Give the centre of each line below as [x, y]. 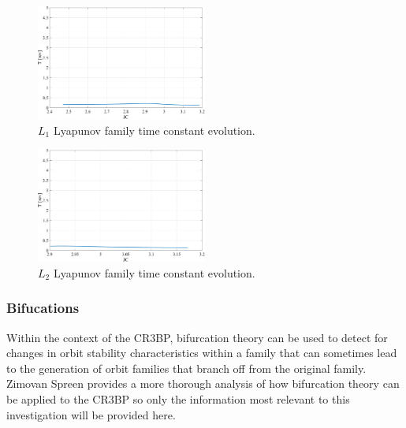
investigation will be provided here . [91, 414]
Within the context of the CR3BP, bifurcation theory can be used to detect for [197, 337]
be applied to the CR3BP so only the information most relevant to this [178, 398]
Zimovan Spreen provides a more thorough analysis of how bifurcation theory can [203, 383]
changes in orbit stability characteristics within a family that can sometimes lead [202, 353]
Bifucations [43, 308]
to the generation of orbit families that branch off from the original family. [186, 368]
